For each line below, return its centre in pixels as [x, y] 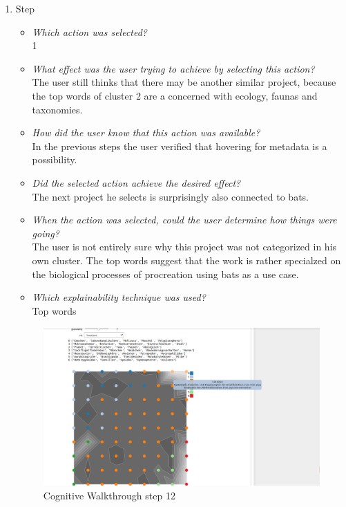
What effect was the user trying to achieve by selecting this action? [173, 68]
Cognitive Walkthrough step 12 [109, 495]
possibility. [55, 159]
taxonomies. [57, 109]
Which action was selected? [89, 31]
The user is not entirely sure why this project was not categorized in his [184, 247]
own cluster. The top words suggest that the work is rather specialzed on [186, 260]
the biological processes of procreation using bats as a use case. [165, 274]
